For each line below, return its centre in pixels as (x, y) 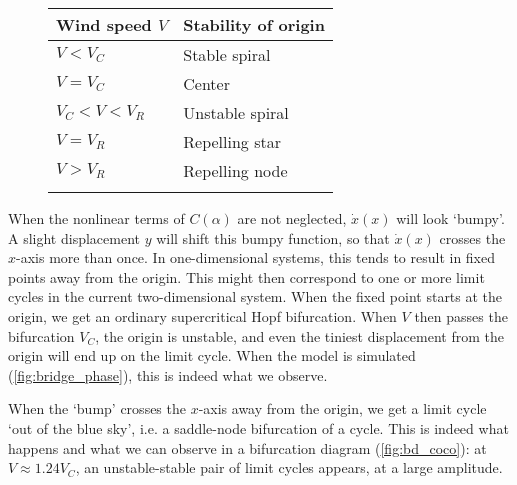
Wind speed (104, 24)
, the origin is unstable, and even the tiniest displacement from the (299, 335)
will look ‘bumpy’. (450, 218)
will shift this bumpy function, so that (273, 237)
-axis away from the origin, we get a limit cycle (342, 408)
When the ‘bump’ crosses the (97, 408)
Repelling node (235, 170)
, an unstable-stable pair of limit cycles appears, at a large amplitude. (289, 467)
